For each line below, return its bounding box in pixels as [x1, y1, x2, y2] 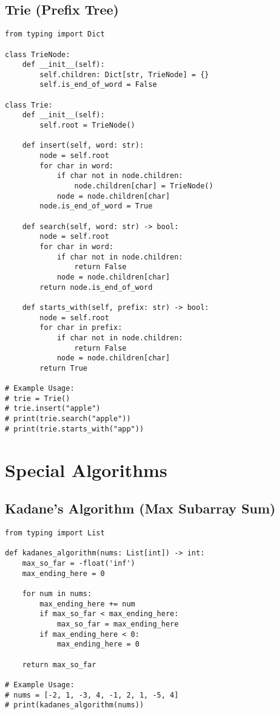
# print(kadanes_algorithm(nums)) [5, 701, 144, 710]
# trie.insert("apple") [5, 404, 101, 413]
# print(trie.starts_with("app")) [5, 424, 144, 433]
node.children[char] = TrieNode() [74, 182, 213, 191]
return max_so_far [22, 660, 96, 669]
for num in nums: [22, 589, 92, 598]
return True [39, 363, 88, 372]
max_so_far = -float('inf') [22, 559, 135, 568]
